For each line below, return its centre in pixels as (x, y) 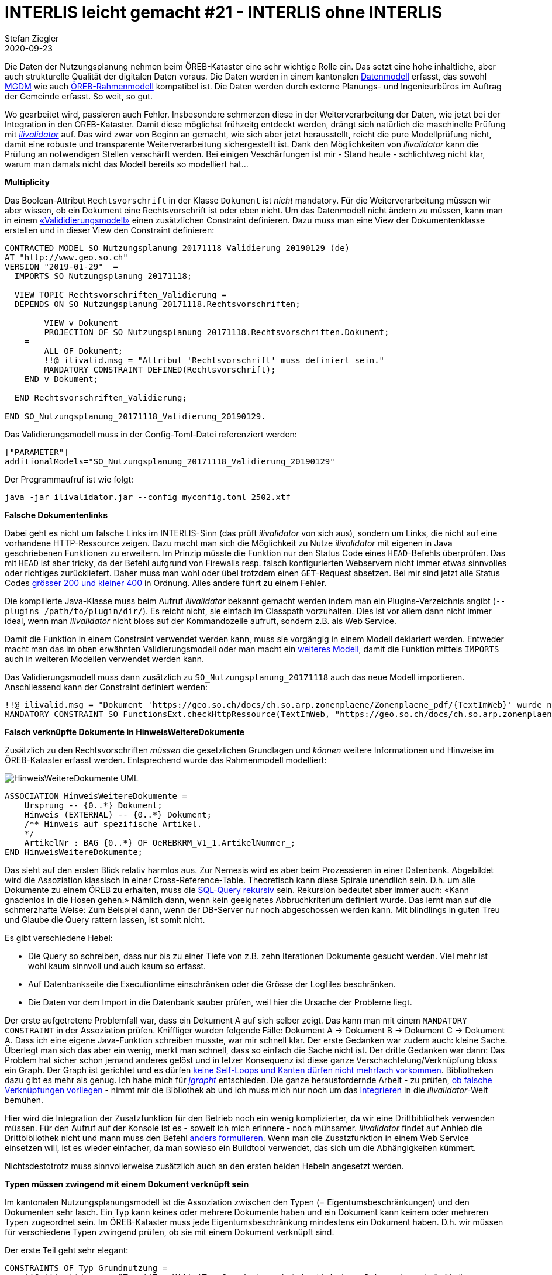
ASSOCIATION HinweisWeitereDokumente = (96, 796)
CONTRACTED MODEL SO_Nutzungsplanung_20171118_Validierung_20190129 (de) (177, 248)
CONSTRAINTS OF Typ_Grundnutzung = (86, 1268)
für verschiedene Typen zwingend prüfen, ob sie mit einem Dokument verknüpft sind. (170, 1232)
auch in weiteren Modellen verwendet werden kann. (105, 659)
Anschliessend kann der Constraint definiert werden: (106, 687)
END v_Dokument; (61, 379)
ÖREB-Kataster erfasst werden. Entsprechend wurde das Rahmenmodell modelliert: (166, 760)
